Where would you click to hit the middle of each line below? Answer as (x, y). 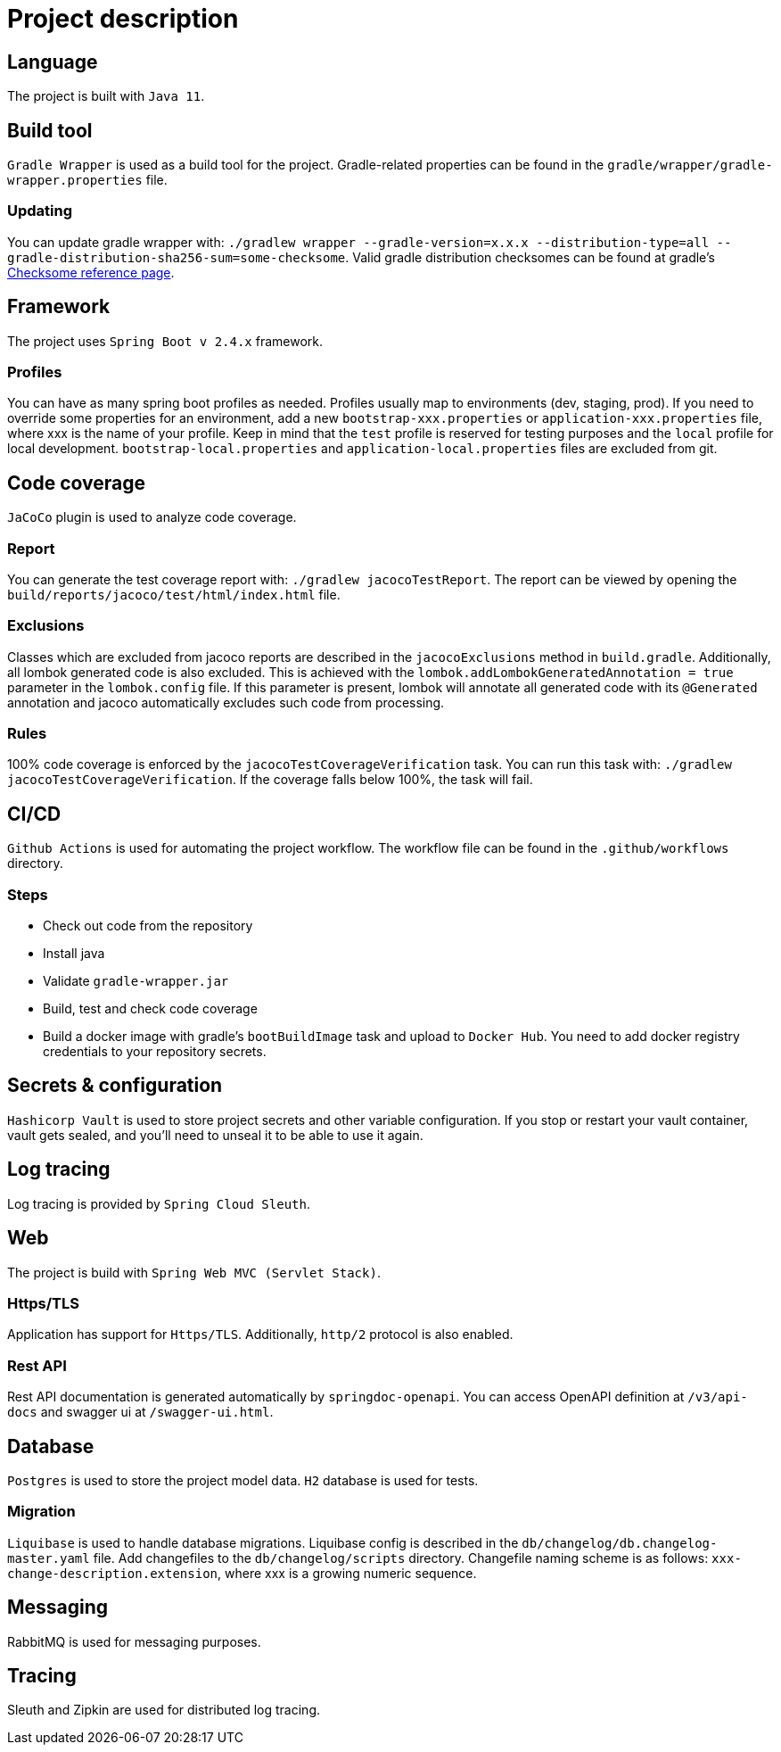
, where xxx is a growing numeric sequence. (347, 1573)
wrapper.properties (75, 181)
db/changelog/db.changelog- (620, 1543)
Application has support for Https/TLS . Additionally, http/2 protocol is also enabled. (260, 1335)
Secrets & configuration (115, 1086)
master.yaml (49, 1558)
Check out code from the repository (148, 926)
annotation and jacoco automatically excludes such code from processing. (226, 702)
